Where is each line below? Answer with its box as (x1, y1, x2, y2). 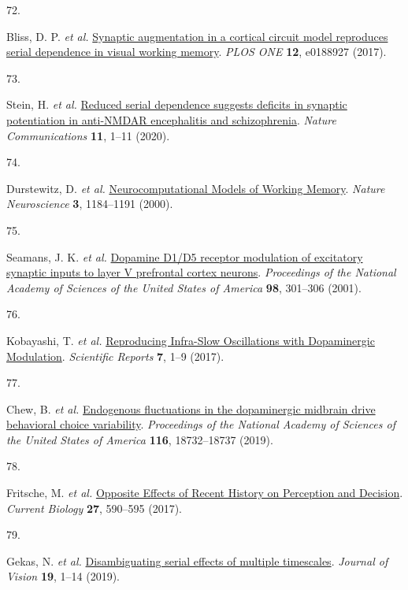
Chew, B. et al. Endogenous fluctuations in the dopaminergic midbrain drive (6, 400, 376, 417)
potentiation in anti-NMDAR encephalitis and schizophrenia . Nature (6, 111, 336, 128)
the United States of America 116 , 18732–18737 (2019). (6, 431, 273, 447)
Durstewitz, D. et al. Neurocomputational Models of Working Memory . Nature (6, 180, 385, 196)
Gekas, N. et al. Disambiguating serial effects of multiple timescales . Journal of (6, 552, 388, 569)
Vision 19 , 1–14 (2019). (6, 568, 120, 584)
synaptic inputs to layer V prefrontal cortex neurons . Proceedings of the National (6, 264, 396, 280)
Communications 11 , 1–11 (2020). (6, 127, 170, 143)
